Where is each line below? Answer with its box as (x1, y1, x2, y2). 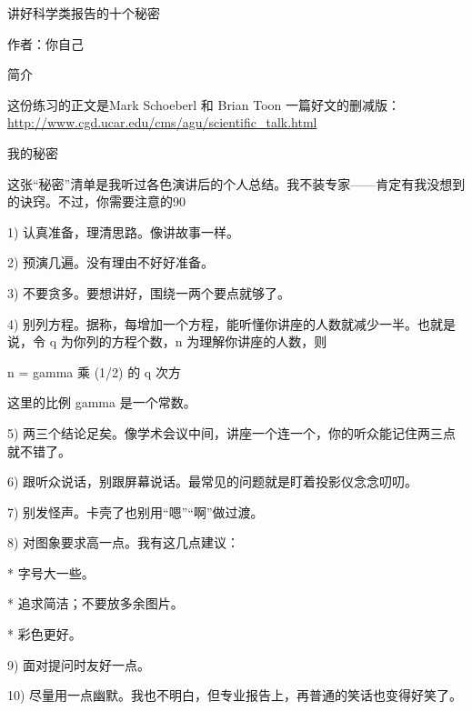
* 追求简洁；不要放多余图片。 (7, 594, 184, 613)
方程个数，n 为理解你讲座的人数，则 (111, 332, 327, 351)
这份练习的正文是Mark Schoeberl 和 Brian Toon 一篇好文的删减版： (7, 95, 400, 114)
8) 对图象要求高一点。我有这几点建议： (7, 533, 240, 552)
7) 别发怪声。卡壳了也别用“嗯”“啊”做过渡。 (7, 502, 264, 521)
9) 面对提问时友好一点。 (7, 655, 151, 674)
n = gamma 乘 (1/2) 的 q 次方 (7, 362, 181, 381)
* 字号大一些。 (7, 563, 95, 582)
